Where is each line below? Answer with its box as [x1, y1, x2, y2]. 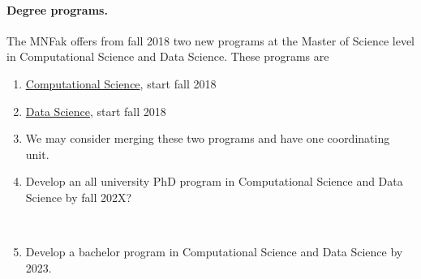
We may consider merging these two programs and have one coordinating [25, 130, 390, 147]
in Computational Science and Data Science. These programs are [6, 48, 329, 65]
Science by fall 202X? [25, 188, 132, 205]
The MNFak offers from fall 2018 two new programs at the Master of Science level [6, 32, 415, 49]
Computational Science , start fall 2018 [25, 75, 217, 92]
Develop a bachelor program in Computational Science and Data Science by [25, 243, 403, 260]
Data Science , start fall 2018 [25, 102, 166, 119]
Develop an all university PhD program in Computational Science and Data [25, 173, 403, 190]
